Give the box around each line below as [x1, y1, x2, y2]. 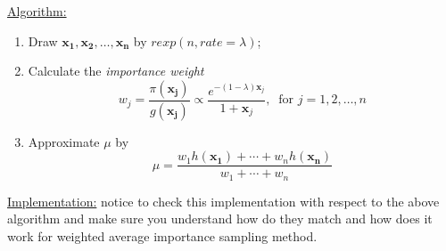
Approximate [28, 132, 100, 150]
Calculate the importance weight [28, 61, 204, 80]
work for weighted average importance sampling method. [7, 226, 318, 245]
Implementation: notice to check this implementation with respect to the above [7, 191, 440, 210]
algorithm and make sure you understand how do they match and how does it [7, 209, 433, 228]
